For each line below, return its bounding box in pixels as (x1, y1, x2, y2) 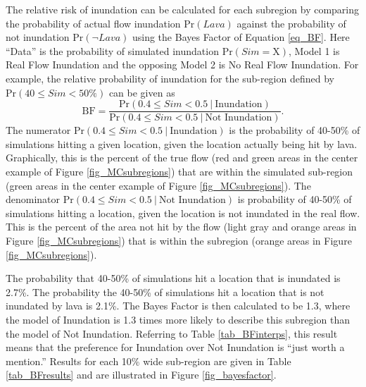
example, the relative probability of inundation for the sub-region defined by (6, 70, 334, 85)
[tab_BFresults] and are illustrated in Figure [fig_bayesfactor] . (6, 367, 277, 382)
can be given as (108, 85, 175, 99)
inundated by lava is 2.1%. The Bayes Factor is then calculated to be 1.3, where (6, 298, 351, 313)
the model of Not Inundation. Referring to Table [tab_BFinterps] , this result (6, 326, 338, 340)
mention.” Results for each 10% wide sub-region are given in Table (6, 353, 291, 368)
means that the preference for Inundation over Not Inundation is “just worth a (6, 340, 345, 355)
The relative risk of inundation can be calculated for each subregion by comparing (6, 2, 360, 16)
